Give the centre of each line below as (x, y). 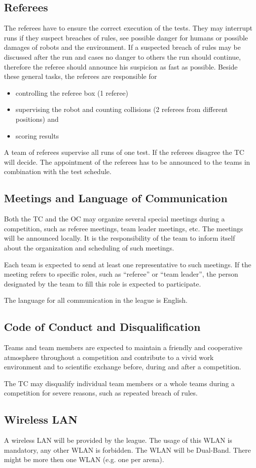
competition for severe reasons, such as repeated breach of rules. (101, 393)
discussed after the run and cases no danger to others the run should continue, (123, 56)
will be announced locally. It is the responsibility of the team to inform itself (120, 238)
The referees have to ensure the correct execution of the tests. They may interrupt (128, 28)
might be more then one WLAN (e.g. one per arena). (84, 459)
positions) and (37, 119)
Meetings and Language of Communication (116, 198)
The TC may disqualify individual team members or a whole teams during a (119, 383)
